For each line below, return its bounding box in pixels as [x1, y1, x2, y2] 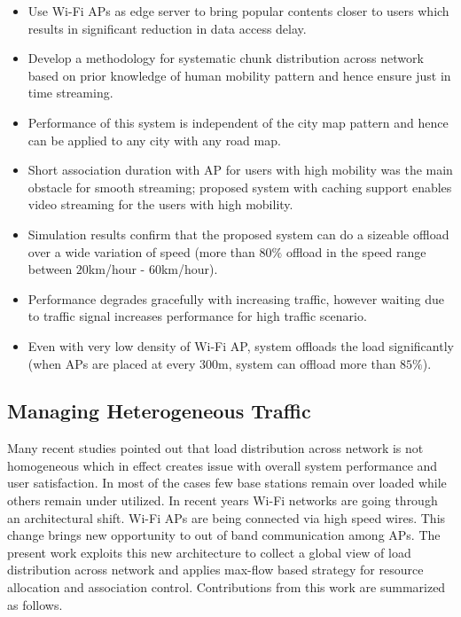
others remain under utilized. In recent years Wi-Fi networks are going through [7, 491, 438, 510]
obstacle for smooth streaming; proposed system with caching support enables [27, 177, 452, 196]
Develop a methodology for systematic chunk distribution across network [27, 49, 424, 67]
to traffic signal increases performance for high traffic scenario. [27, 307, 367, 325]
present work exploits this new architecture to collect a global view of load [7, 543, 411, 561]
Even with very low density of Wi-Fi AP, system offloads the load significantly [27, 336, 454, 355]
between [27, 260, 73, 278]
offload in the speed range [285, 242, 426, 261]
